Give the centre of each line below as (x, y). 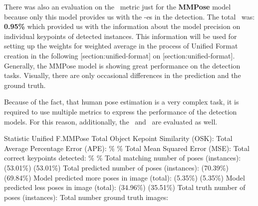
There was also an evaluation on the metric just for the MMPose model (118, 6)
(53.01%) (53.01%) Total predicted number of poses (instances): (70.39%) (116, 167)
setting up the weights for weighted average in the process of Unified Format (121, 46)
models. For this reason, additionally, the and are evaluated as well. (111, 121)
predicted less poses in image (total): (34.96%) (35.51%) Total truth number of (125, 187)
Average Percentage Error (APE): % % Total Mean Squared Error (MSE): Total (127, 148)
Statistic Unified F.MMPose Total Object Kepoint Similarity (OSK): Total (118, 138)
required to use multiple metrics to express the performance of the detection (121, 111)
